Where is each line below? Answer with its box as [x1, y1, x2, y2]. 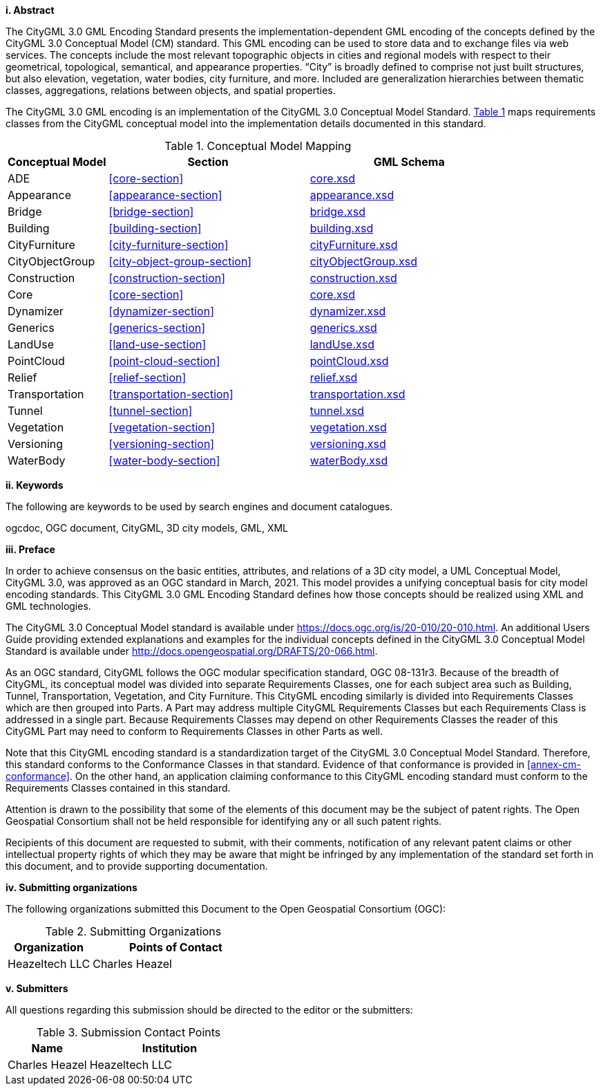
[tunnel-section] [108, 404, 193, 418]
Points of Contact [129, 940, 222, 954]
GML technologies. [6, 600, 91, 612]
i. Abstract [6, 4, 55, 16]
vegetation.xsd [309, 420, 387, 434]
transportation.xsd [309, 387, 406, 401]
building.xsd [309, 221, 374, 235]
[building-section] [108, 221, 202, 235]
